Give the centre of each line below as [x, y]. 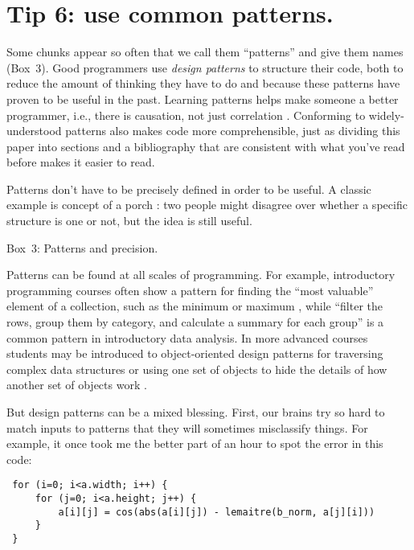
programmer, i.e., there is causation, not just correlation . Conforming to [186, 115]
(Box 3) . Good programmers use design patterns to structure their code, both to [205, 67]
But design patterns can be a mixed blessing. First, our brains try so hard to [196, 412]
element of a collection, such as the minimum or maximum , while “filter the [195, 306]
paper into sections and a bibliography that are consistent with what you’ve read [206, 146]
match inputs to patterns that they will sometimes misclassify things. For [187, 427]
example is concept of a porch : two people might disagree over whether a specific [207, 205]
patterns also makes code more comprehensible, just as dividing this [233, 131]
